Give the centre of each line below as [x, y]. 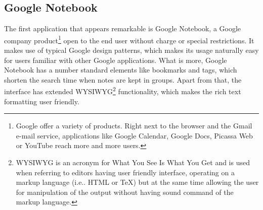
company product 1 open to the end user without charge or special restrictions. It [129, 39]
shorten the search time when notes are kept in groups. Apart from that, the [123, 79]
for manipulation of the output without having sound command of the [125, 192]
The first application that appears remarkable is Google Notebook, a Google [123, 28]
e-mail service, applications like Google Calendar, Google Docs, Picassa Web [134, 135]
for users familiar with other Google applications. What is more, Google [116, 60]
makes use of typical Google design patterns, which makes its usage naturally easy [131, 50]
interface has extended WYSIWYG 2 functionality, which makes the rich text [123, 91]
